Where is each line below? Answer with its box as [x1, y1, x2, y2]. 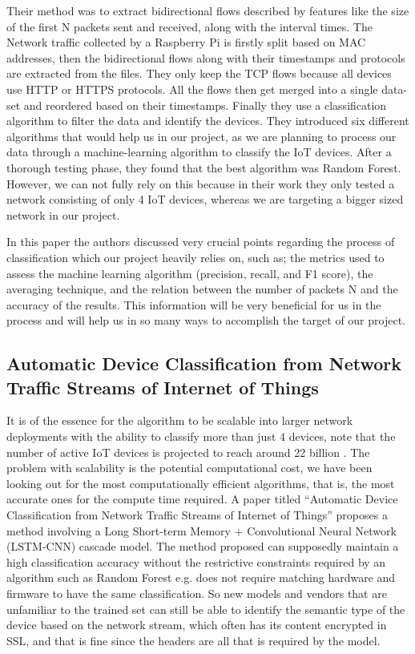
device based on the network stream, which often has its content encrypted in [6, 616, 387, 633]
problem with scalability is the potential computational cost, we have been [6, 459, 373, 476]
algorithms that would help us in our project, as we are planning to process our [6, 127, 397, 144]
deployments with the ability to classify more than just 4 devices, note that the [6, 428, 396, 445]
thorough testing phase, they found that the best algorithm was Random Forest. [6, 159, 401, 176]
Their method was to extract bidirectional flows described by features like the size [6, 2, 409, 18]
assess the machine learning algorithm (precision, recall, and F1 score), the [6, 264, 373, 281]
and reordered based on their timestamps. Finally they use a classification [23, 96, 387, 113]
